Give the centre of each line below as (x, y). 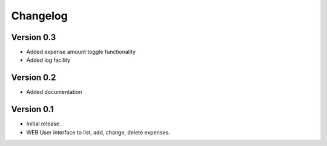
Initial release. (44, 124)
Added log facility (48, 60)
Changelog (39, 16)
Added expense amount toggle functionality (81, 52)
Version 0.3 (34, 37)
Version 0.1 (32, 109)
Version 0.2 (34, 78)
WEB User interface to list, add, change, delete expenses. (98, 132)
